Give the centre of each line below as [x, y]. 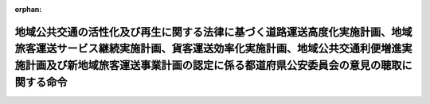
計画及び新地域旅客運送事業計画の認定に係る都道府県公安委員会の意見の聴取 [213, 65]
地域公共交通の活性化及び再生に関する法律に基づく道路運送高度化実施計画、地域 [213, 32]
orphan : [28, 9]
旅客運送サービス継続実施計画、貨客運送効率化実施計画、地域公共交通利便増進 [208, 49]
